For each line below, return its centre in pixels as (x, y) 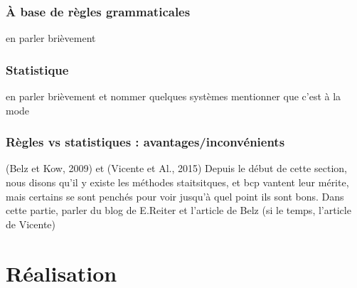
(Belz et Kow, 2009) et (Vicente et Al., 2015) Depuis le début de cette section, (176, 168)
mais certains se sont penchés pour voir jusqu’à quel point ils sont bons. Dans (175, 196)
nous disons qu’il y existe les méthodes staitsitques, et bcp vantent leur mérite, (177, 182)
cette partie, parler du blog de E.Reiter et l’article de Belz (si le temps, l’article (178, 210)
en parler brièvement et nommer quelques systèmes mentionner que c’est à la (174, 96)
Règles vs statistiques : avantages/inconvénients (145, 142)
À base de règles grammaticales (98, 11)
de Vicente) (31, 224)
